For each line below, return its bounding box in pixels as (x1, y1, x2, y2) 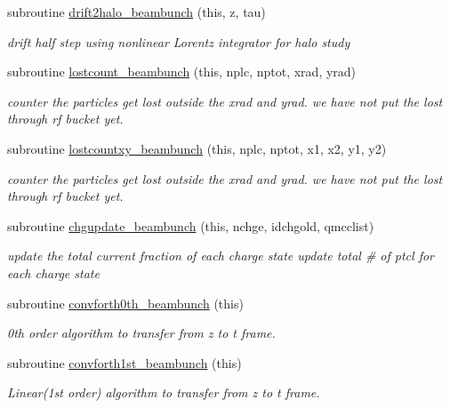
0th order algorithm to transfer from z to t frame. (7, 324, 276, 342)
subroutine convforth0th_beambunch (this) (7, 293, 244, 312)
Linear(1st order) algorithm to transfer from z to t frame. (7, 383, 320, 402)
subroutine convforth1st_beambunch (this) (7, 353, 242, 372)
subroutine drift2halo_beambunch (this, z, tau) (7, 3, 266, 20)
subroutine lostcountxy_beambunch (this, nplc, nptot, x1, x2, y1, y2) (7, 139, 387, 157)
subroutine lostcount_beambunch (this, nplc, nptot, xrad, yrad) (7, 62, 357, 81)
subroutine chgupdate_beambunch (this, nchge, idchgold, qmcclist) (7, 216, 374, 235)
